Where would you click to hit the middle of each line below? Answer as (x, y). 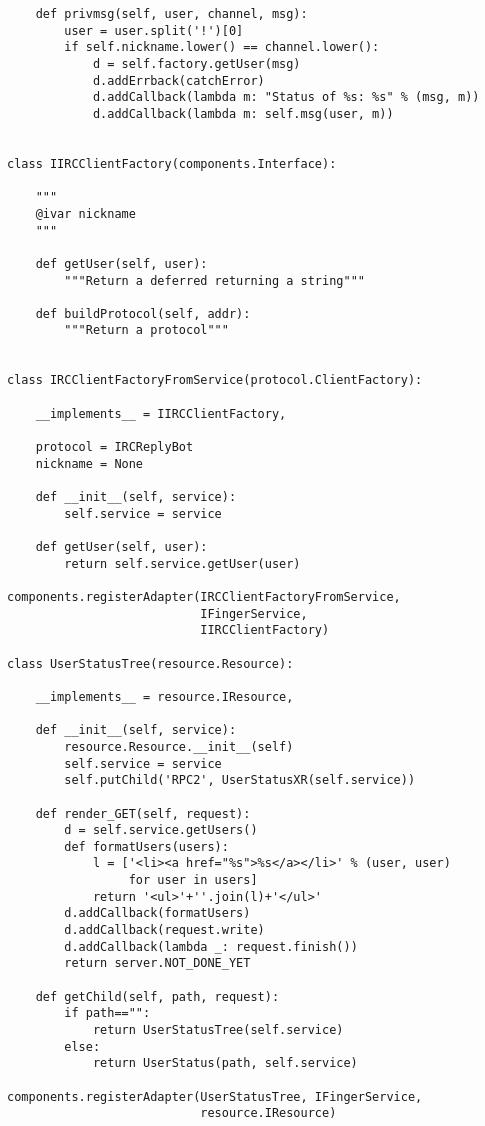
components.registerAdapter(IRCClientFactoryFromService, (204, 596)
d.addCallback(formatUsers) (157, 913)
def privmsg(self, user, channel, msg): (171, 14)
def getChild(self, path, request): (157, 996)
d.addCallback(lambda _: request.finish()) (211, 946)
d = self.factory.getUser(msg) (196, 63)
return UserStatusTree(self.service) (218, 1030)
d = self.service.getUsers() (161, 830)
